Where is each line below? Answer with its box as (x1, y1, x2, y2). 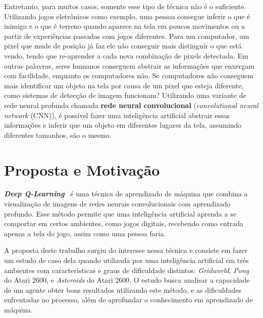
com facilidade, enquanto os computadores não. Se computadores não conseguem (4, 70, 253, 81)
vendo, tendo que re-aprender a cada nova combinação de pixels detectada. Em (4, 50, 248, 61)
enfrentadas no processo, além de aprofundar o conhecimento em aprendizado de (4, 294, 253, 305)
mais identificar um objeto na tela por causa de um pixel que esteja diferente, (4, 80, 244, 90)
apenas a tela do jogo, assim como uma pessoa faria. (4, 228, 166, 238)
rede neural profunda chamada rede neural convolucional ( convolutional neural (4, 99, 258, 110)
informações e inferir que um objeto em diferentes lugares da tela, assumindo (4, 120, 242, 130)
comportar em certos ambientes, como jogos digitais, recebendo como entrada (4, 218, 244, 229)
